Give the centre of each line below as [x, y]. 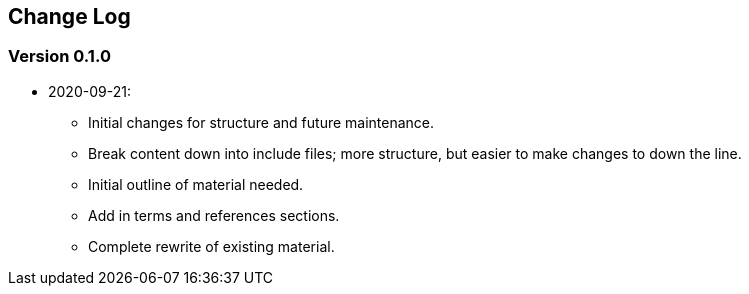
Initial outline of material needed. [196, 184]
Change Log [69, 16]
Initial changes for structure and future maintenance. [261, 122]
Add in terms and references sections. [214, 215]
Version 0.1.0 [59, 56]
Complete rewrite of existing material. [211, 246]
